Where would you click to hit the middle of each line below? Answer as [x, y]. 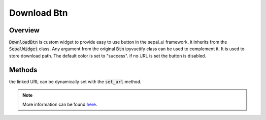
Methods [23, 70]
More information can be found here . [60, 104]
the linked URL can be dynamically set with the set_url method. [75, 82]
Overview [24, 30]
